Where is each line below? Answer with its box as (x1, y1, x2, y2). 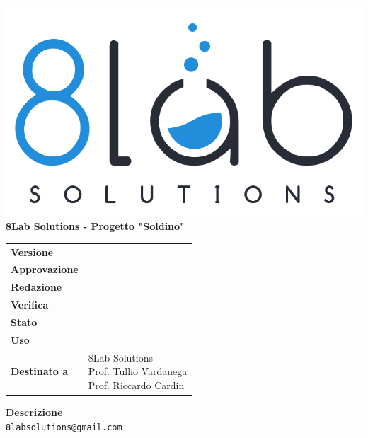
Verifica (11, 297, 49, 312)
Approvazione (11, 262, 79, 277)
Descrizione (6, 404, 63, 419)
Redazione (11, 279, 62, 294)
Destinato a (11, 364, 69, 379)
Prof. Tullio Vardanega (88, 364, 188, 379)
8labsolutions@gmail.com (6, 422, 122, 432)
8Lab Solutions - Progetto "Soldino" (6, 219, 185, 234)
